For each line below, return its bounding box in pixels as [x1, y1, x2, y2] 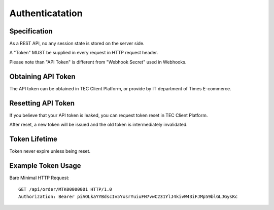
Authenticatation [9, 8, 83, 19]
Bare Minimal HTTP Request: [9, 174, 70, 181]
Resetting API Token [9, 99, 75, 108]
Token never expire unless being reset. [9, 148, 91, 154]
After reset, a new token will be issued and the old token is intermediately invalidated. [9, 122, 188, 128]
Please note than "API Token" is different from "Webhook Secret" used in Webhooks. [9, 59, 187, 65]
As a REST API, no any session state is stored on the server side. [9, 41, 145, 47]
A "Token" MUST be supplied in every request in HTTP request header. [9, 50, 158, 56]
